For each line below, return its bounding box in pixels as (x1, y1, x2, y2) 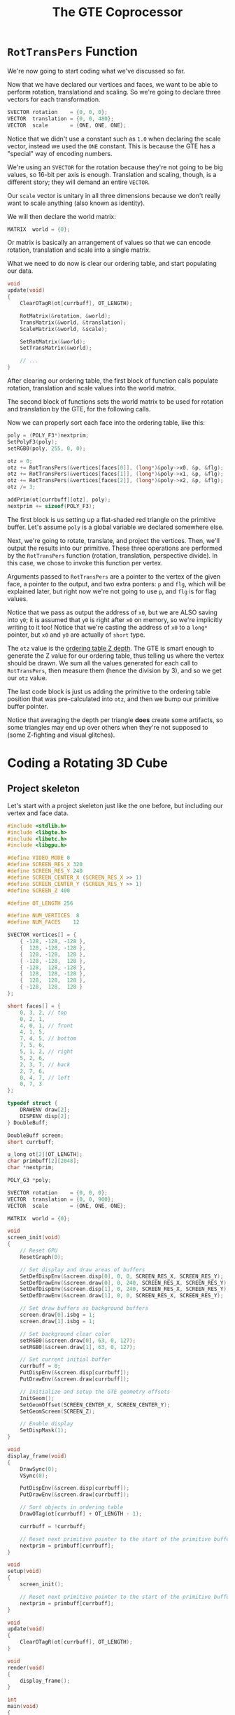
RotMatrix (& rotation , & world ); (20, 312, 111, 319)
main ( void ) (7, 1703, 39, 1710)
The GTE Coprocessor (52, 4, 183, 20)
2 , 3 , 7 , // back (20, 1061, 71, 1068)
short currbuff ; (7, 1138, 55, 1145)
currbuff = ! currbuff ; (20, 1523, 86, 1530)
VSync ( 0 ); (20, 1472, 49, 1479)
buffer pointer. (7, 702, 49, 710)
